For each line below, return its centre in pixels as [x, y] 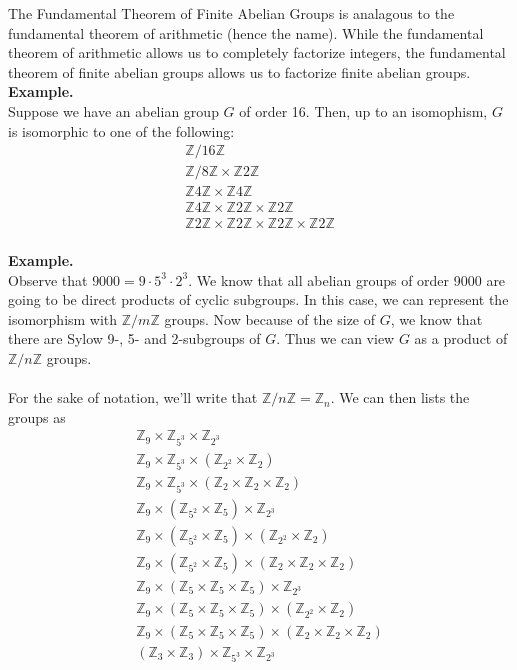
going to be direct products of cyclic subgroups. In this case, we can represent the [258, 299]
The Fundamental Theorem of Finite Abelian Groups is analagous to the [231, 13]
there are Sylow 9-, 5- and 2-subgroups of [134, 338]
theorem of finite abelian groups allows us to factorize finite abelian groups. [239, 71]
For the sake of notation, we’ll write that [133, 397]
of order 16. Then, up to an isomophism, [363, 110]
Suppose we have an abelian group [113, 110]
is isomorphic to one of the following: [121, 130]
